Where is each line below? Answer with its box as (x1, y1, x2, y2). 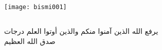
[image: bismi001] (4, 4, 67, 11)
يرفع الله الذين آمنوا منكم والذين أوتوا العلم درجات (4, 26, 158, 36)
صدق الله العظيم (4, 35, 56, 46)
